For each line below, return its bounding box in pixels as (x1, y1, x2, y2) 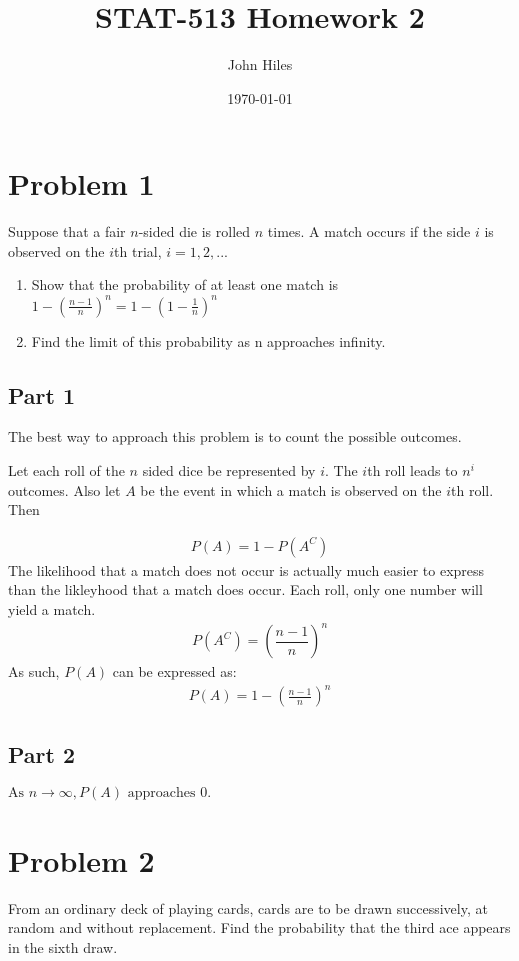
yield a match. (8, 598, 96, 619)
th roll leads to (367, 459, 458, 480)
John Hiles (227, 54, 293, 75)
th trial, (114, 240, 162, 261)
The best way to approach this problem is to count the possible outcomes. (8, 426, 462, 447)
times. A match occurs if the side (267, 221, 471, 242)
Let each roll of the (8, 459, 125, 480)
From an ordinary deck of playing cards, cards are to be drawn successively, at (8, 897, 488, 918)
